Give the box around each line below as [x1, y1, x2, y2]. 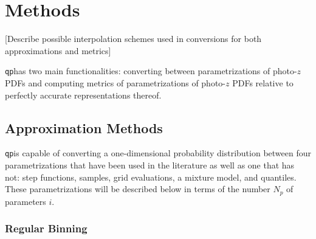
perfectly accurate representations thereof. [5, 88, 162, 101]
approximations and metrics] [5, 44, 111, 57]
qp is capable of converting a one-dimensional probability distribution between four [5, 147, 311, 159]
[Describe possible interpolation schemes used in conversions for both [5, 32, 262, 45]
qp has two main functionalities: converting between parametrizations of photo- [5, 64, 297, 77]
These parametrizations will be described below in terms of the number [5, 182, 270, 195]
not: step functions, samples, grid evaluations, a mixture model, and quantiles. [5, 170, 297, 183]
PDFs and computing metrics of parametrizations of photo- [5, 76, 226, 89]
